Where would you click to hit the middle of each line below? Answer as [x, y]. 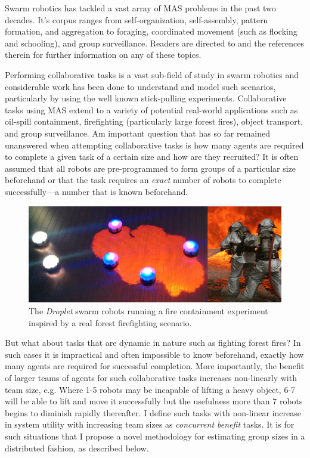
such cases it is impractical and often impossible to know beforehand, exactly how [154, 354]
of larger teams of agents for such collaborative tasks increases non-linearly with [151, 377]
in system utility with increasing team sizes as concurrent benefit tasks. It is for [150, 424]
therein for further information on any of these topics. [103, 55]
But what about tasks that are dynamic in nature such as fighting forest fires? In [153, 343]
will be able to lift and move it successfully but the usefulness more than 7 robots [154, 401]
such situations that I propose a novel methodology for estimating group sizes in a [155, 436]
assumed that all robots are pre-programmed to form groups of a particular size [151, 168]
